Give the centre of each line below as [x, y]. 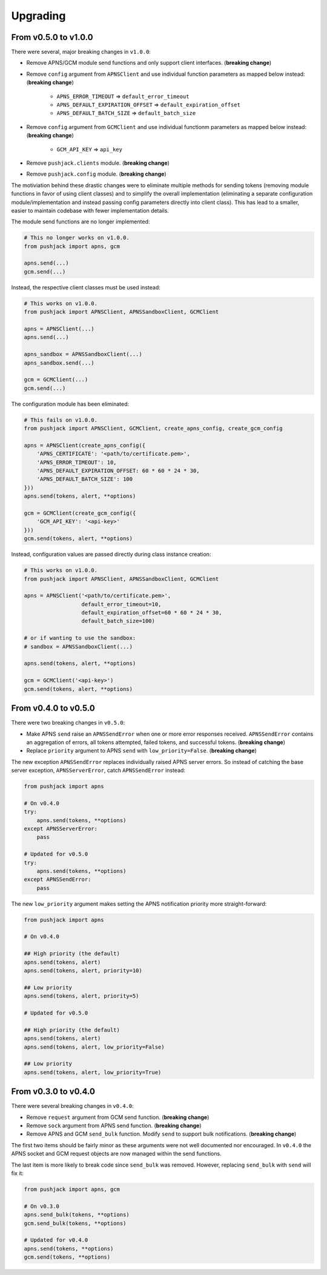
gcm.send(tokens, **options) [67, 1257]
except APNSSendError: [58, 880]
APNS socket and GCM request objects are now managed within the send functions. [116, 1154]
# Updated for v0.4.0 [56, 1240]
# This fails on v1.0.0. [61, 420]
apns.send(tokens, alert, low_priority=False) [94, 1047]
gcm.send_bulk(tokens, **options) [75, 1223]
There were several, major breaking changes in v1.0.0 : [81, 52]
